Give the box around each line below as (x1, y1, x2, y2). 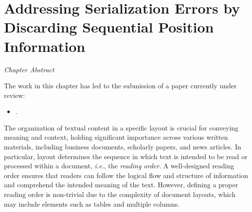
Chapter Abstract (4, 64, 54, 74)
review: (4, 90, 25, 100)
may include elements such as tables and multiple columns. (4, 198, 180, 209)
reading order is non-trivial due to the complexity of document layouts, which (4, 189, 235, 199)
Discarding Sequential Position (4, 17, 214, 37)
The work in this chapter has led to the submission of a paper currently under (4, 81, 237, 91)
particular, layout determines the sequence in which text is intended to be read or (4, 151, 248, 161)
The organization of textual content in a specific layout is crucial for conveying (4, 122, 239, 132)
